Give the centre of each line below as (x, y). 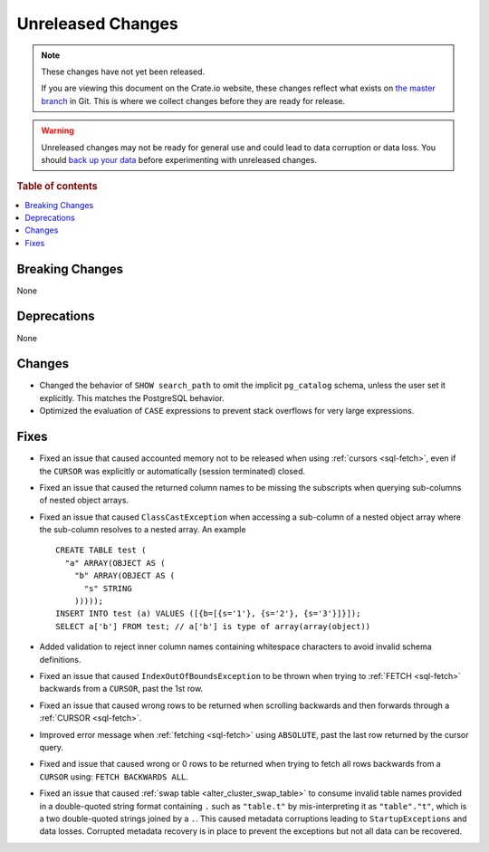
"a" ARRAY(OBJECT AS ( (115, 563)
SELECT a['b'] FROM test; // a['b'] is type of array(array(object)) (213, 626)
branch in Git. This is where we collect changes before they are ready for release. (193, 101)
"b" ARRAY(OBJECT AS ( (125, 576)
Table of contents (58, 187)
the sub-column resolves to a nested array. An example (143, 530)
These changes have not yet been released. (123, 72)
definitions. (60, 659)
